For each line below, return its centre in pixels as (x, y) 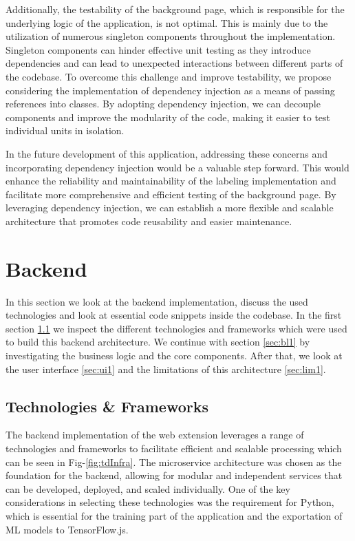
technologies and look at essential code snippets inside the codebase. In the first (174, 315)
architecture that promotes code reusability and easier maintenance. (149, 221)
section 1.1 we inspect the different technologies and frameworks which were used (176, 328)
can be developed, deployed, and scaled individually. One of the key (148, 488)
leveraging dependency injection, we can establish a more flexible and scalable (170, 208)
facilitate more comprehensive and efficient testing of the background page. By (171, 194)
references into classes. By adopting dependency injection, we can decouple (163, 104)
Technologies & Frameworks (107, 406)
